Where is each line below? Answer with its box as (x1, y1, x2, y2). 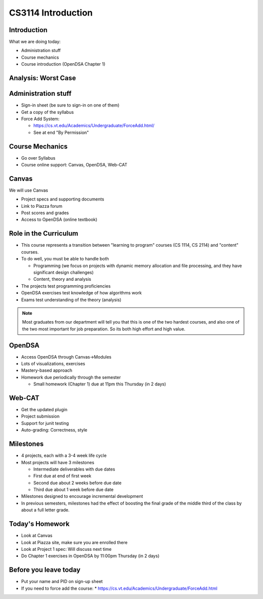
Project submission (21, 414, 60, 419)
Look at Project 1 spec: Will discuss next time (21, 546, 112, 552)
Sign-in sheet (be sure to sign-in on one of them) (21, 102, 120, 108)
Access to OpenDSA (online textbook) (21, 217, 97, 222)
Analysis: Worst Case (9, 74, 76, 82)
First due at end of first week (33, 473, 92, 479)
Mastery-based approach (21, 367, 73, 373)
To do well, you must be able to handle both (21, 256, 109, 262)
